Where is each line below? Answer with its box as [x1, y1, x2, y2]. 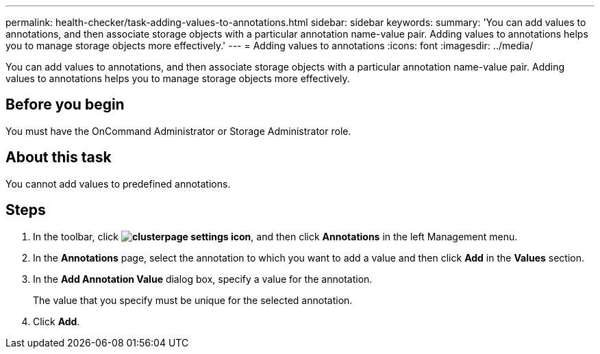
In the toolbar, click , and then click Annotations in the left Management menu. [33, 230, 518, 242]
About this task [5, 149, 112, 166]
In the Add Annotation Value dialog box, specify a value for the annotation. [33, 273, 373, 285]
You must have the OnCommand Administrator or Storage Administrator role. [5, 125, 351, 137]
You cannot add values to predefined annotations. [5, 177, 231, 190]
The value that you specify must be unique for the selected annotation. [33, 294, 353, 306]
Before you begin [5, 96, 125, 114]
